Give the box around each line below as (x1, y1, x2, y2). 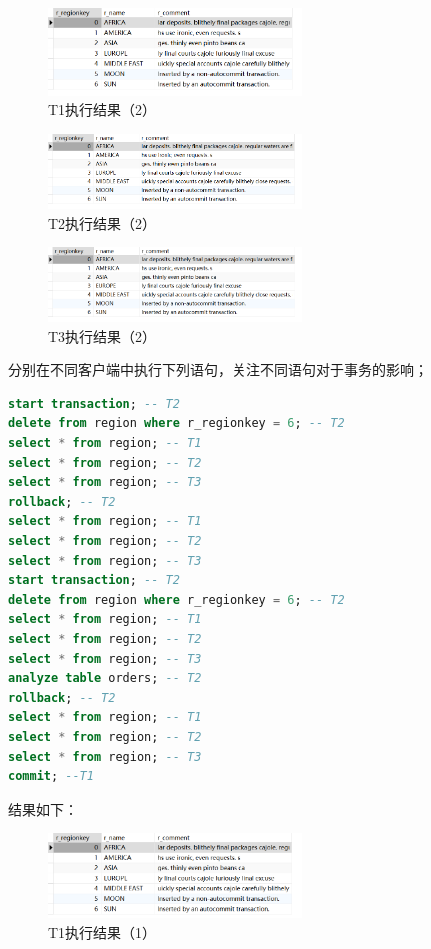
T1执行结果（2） (48, 99, 157, 120)
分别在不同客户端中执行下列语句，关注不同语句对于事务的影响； (8, 359, 428, 380)
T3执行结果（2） (48, 325, 157, 346)
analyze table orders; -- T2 (8, 671, 202, 686)
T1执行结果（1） (48, 922, 157, 942)
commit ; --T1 (8, 769, 94, 784)
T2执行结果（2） (48, 212, 157, 233)
